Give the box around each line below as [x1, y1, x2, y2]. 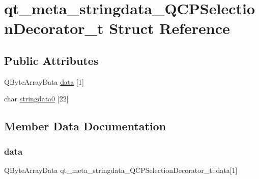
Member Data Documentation [4, 118, 166, 134]
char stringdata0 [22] [4, 93, 69, 104]
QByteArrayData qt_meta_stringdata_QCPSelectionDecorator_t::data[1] [4, 164, 238, 175]
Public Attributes [4, 52, 99, 68]
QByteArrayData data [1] [4, 76, 84, 87]
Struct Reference [109, 18, 230, 39]
